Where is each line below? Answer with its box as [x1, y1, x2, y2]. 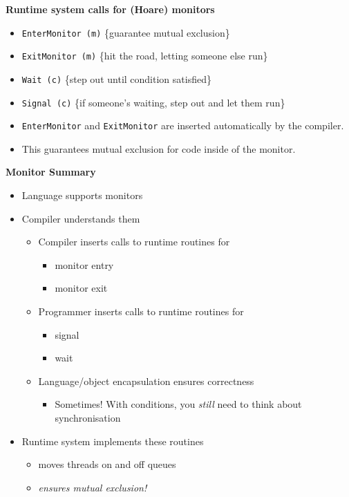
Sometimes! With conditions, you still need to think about [55, 397, 302, 411]
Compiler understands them [21, 211, 140, 225]
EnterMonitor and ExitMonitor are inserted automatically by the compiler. [21, 118, 344, 133]
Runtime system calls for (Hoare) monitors [6, 2, 215, 16]
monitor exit [55, 281, 108, 295]
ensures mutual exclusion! [38, 480, 147, 494]
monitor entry [55, 257, 114, 272]
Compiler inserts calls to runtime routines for [38, 234, 230, 249]
